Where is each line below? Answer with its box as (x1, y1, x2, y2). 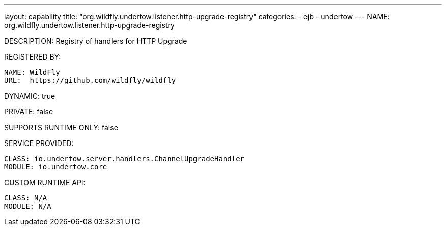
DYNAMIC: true (4, 92, 55, 100)
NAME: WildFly (4, 68, 60, 76)
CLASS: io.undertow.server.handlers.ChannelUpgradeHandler (4, 155, 245, 163)
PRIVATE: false (4, 107, 53, 116)
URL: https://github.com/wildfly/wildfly (4, 76, 176, 84)
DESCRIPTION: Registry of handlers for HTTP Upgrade (4, 37, 187, 45)
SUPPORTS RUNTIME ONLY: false (4, 123, 118, 132)
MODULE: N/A (4, 202, 51, 210)
